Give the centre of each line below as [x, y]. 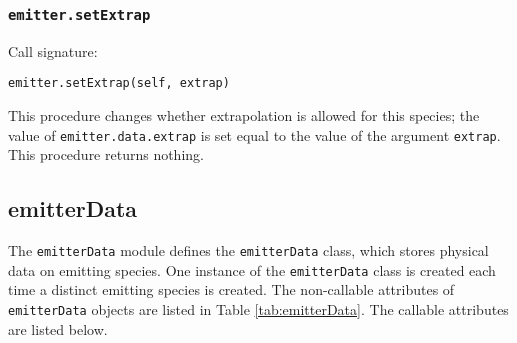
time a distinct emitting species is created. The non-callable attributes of [231, 289]
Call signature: [53, 50]
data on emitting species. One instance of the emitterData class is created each [252, 269]
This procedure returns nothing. [106, 154]
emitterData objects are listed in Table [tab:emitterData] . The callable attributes [258, 308]
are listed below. [58, 328]
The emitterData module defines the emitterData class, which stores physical [248, 250]
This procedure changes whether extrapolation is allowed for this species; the [244, 115]
